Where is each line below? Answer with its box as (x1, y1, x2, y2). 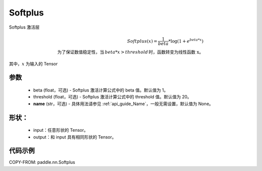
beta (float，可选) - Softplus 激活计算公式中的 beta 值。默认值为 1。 (33, 87, 168, 93)
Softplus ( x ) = (127, 38, 158, 44)
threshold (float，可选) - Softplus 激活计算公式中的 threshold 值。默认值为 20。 (33, 94, 192, 100)
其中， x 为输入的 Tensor (9, 61, 58, 66)
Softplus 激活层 (9, 24, 40, 30)
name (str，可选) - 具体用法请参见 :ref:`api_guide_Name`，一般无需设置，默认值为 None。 (33, 101, 213, 107)
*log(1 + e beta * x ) (168, 37, 204, 44)
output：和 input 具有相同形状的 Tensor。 (33, 134, 116, 140)
